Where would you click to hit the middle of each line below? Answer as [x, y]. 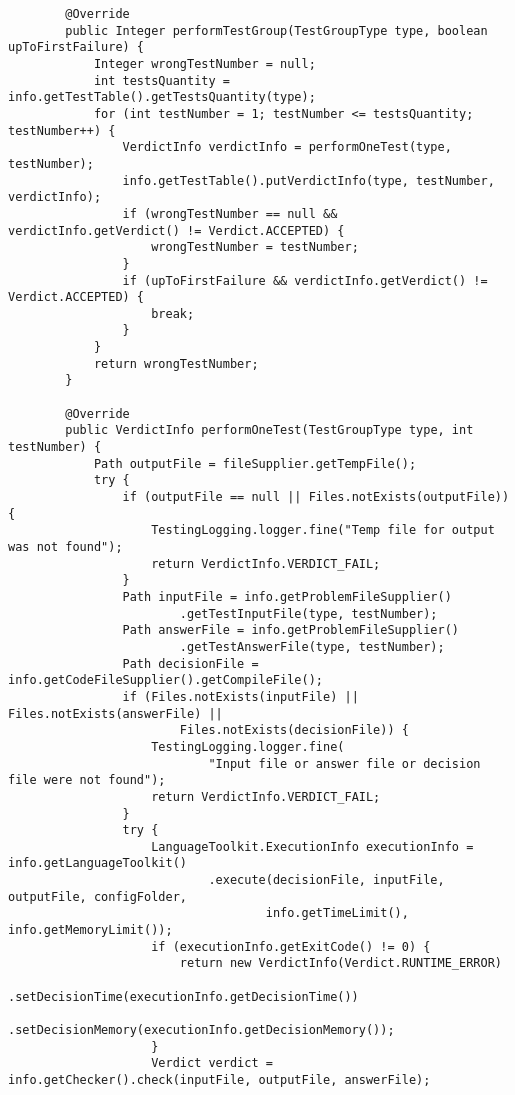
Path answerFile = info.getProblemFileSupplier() [291, 630]
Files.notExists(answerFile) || [115, 713]
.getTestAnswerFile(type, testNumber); [312, 646]
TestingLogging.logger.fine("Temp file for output [323, 530]
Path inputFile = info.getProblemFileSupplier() [287, 596]
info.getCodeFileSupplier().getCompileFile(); [165, 680]
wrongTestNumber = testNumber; [255, 247]
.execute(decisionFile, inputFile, [326, 880]
